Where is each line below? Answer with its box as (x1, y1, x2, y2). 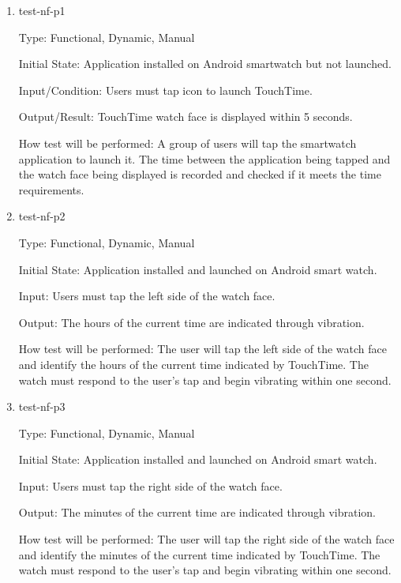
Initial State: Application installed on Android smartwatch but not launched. (18, 55, 392, 72)
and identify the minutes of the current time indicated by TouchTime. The (18, 546, 380, 562)
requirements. (18, 181, 84, 197)
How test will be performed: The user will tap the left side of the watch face (18, 340, 387, 357)
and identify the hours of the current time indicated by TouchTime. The (18, 355, 369, 372)
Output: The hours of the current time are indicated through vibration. (18, 314, 365, 330)
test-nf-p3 (18, 398, 66, 415)
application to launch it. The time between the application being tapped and (18, 150, 391, 167)
